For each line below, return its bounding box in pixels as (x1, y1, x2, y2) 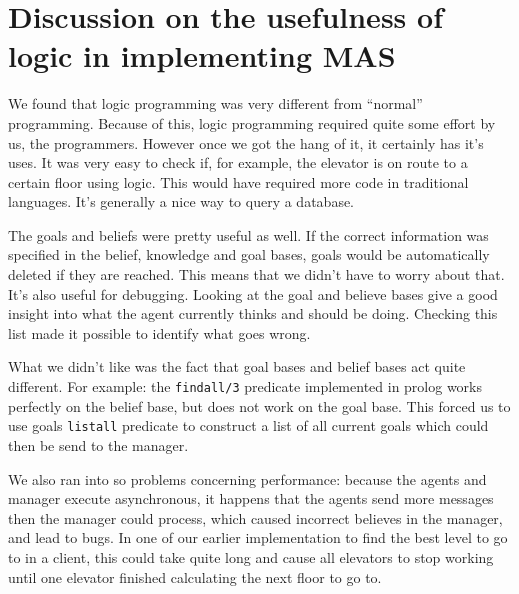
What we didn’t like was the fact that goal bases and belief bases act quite (8, 356, 466, 377)
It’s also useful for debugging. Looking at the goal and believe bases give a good (8, 283, 498, 304)
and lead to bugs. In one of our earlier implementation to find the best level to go (8, 527, 508, 548)
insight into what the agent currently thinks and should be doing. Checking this (8, 303, 498, 324)
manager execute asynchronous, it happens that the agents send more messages (8, 488, 494, 509)
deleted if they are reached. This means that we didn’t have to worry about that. (8, 264, 505, 285)
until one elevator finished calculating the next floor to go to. (8, 566, 382, 587)
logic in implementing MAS (8, 35, 396, 76)
